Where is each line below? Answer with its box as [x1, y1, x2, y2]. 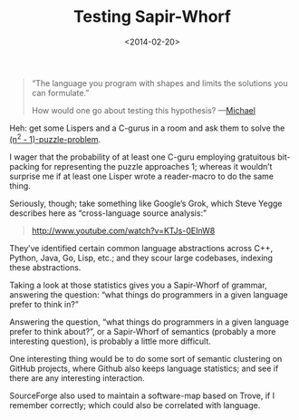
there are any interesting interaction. [9, 372, 145, 383]
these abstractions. [9, 261, 82, 273]
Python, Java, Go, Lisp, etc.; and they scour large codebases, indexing [9, 252, 274, 263]
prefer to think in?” [9, 298, 79, 309]
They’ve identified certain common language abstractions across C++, [9, 242, 274, 253]
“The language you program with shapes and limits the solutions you [31, 77, 288, 88]
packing [9, 161, 40, 171]
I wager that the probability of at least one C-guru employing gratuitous [9, 151, 276, 162]
